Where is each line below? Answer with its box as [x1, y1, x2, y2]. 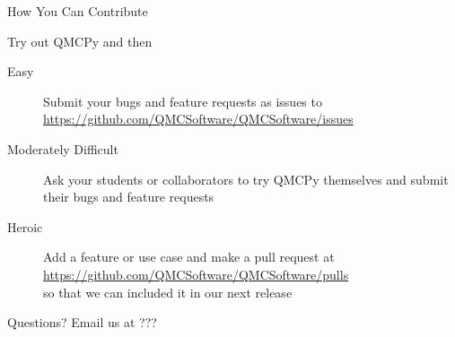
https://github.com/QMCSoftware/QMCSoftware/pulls [43, 264, 349, 283]
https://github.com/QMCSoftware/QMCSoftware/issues [43, 109, 354, 128]
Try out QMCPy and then [7, 31, 153, 50]
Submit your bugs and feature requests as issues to [43, 91, 322, 110]
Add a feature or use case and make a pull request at [43, 247, 335, 266]
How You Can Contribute [7, 2, 148, 20]
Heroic [7, 217, 43, 236]
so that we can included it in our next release [43, 282, 293, 301]
